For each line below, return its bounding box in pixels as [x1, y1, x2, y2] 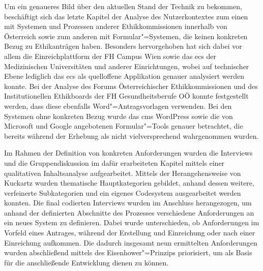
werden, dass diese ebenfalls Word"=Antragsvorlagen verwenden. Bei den [4, 100, 232, 111]
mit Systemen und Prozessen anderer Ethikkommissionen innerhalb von [4, 21, 227, 32]
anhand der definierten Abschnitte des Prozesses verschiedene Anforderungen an [4, 207, 254, 218]
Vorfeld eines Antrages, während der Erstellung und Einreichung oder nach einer [4, 227, 255, 238]
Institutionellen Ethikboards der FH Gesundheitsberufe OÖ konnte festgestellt [4, 91, 249, 101]
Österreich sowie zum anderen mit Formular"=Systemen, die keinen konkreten [4, 31, 248, 41]
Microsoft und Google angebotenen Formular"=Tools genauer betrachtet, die [4, 121, 243, 131]
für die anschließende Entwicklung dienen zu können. [4, 257, 169, 267]
